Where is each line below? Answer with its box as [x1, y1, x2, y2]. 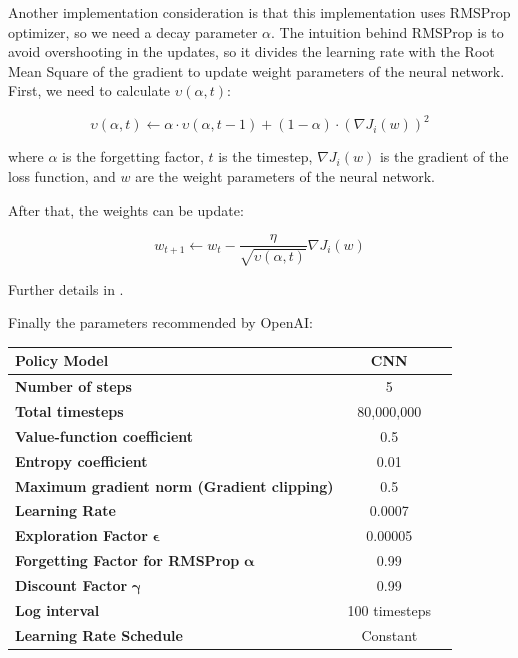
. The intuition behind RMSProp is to [271, 21, 504, 42]
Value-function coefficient [15, 425, 194, 446]
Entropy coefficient [15, 450, 148, 471]
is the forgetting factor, [62, 146, 204, 167]
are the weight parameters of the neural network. [135, 166, 435, 187]
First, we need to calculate [8, 80, 171, 101]
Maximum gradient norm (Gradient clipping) [15, 475, 334, 496]
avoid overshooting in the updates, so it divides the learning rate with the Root [8, 41, 495, 62]
